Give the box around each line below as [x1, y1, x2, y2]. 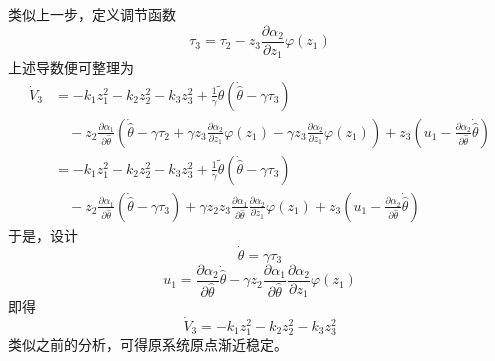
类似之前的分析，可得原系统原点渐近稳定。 [8, 334, 288, 355]
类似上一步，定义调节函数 [8, 4, 176, 24]
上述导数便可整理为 [8, 57, 134, 78]
